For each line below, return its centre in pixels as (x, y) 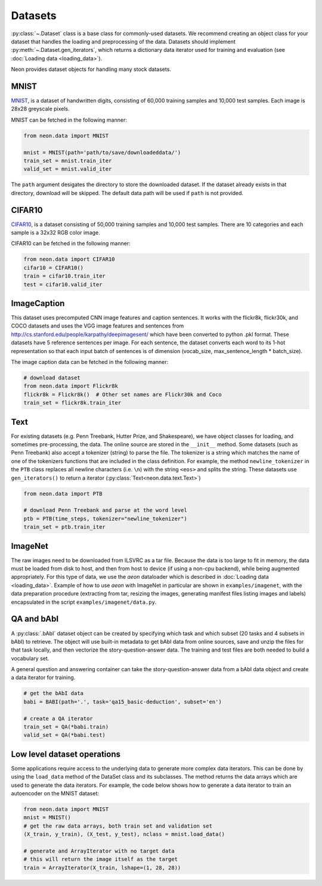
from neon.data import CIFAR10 (69, 259)
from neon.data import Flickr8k (71, 386)
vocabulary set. (30, 658)
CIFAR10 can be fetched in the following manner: (71, 243)
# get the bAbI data (53, 693)
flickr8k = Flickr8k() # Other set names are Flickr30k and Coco (123, 394)
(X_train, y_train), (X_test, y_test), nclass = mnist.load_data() (124, 834)
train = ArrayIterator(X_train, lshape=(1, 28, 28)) (102, 868)
